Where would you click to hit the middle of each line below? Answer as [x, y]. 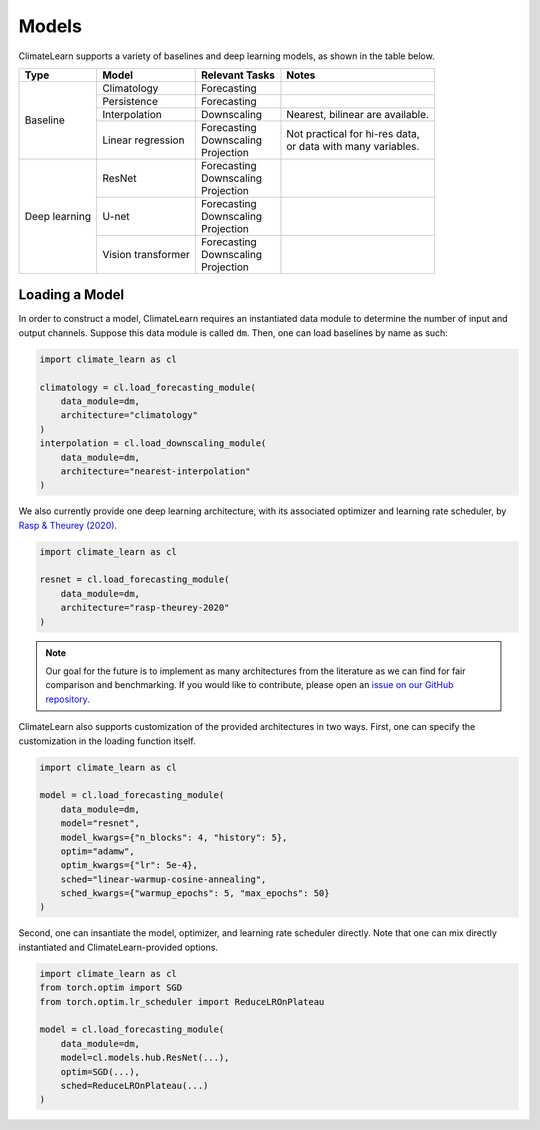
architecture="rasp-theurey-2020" [145, 608]
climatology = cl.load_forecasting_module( [148, 387]
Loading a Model [71, 295]
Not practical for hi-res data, [353, 133]
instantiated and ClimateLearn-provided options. [118, 947]
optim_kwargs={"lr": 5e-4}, [129, 865]
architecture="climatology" [129, 415]
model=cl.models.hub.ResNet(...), [145, 1058]
